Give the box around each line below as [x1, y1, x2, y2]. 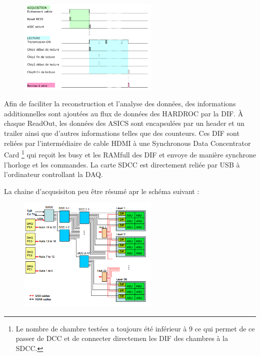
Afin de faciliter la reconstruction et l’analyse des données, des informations [4, 98, 236, 109]
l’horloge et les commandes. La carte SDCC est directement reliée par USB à [4, 159, 240, 169]
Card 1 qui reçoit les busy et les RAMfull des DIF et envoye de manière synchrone [4, 148, 256, 159]
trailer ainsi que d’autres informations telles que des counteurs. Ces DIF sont [4, 128, 239, 138]
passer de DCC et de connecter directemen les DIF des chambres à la [15, 333, 228, 343]
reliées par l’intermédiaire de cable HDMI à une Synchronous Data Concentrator [4, 137, 251, 148]
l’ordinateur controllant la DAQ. [4, 169, 103, 180]
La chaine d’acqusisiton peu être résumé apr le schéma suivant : [4, 186, 199, 196]
